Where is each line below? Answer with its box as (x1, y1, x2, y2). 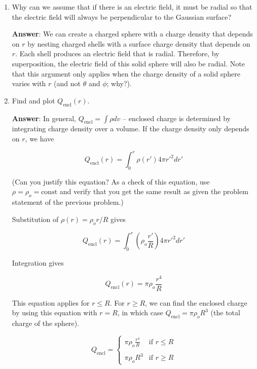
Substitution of (12, 213, 59, 224)
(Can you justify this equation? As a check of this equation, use (12, 176, 210, 187)
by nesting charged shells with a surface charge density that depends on (27, 38, 250, 49)
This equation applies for (12, 297, 90, 308)
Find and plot (12, 95, 55, 105)
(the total (210, 307, 240, 318)
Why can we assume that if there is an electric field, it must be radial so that (12, 2, 252, 12)
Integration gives (12, 257, 64, 268)
